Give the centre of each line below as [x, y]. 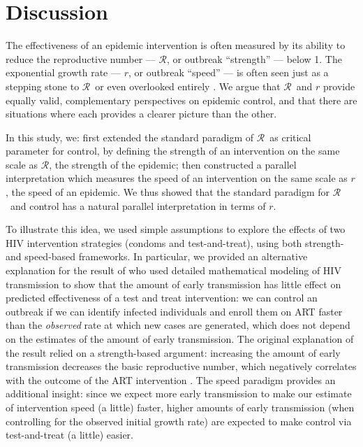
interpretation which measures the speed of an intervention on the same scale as [177, 178]
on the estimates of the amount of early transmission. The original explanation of [180, 339]
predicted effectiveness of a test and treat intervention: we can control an [162, 298]
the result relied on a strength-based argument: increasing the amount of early [173, 352]
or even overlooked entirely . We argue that [188, 86]
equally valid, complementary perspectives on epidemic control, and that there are [181, 100]
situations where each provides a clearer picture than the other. [141, 114]
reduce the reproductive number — [81, 58]
